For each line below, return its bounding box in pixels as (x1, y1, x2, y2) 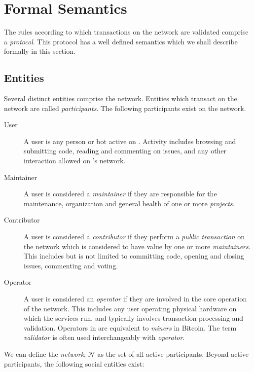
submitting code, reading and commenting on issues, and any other (24, 146, 227, 156)
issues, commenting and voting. (24, 260, 118, 270)
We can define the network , (4, 348, 86, 359)
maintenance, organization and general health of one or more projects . (24, 198, 235, 208)
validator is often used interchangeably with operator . (24, 332, 185, 342)
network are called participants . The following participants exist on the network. (4, 103, 246, 113)
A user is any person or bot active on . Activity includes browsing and (24, 136, 236, 146)
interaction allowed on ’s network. (24, 155, 126, 166)
